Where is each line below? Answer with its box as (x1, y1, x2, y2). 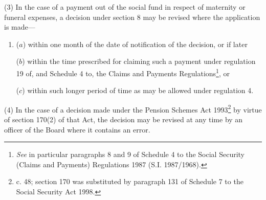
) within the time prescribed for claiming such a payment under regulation (22, 56, 256, 66)
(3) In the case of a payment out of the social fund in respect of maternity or (4, 2, 246, 12)
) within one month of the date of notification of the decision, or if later (23, 38, 248, 49)
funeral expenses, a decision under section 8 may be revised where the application (4, 11, 260, 22)
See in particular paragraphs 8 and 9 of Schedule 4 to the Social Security (16, 149, 245, 160)
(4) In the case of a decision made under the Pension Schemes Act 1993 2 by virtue (4, 102, 262, 115)
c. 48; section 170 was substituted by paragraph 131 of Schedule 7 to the (16, 176, 243, 187)
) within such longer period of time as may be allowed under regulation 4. (22, 85, 254, 96)
